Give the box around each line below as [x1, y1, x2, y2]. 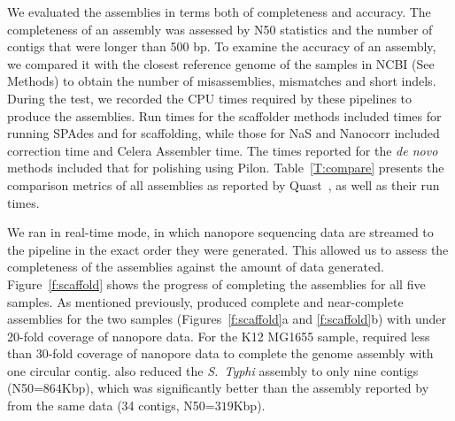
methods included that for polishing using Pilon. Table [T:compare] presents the [7, 158, 444, 177]
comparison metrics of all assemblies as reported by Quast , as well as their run [7, 175, 440, 194]
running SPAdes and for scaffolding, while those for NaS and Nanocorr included [7, 124, 440, 142]
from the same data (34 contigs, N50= [7, 396, 215, 415]
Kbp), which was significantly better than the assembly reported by [61, 379, 429, 397]
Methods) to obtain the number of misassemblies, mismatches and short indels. [7, 72, 436, 90]
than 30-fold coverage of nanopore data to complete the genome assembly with [7, 344, 434, 363]
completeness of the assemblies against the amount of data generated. [7, 257, 384, 276]
